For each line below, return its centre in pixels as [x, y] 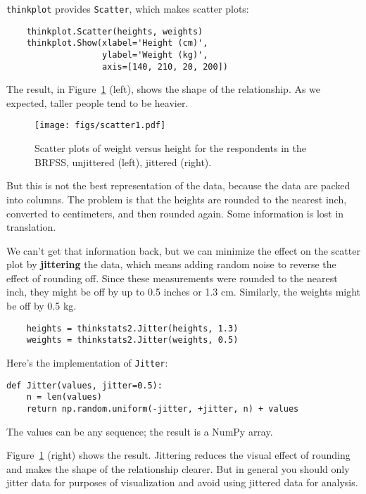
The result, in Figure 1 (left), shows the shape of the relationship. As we [164, 89]
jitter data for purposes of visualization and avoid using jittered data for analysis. [182, 482]
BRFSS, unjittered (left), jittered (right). [123, 161]
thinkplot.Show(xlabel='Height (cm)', [117, 43]
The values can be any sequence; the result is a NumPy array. [140, 431]
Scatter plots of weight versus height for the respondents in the [170, 148]
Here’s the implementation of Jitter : [87, 362]
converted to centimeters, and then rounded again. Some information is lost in [175, 213]
